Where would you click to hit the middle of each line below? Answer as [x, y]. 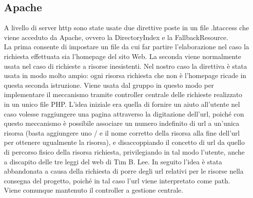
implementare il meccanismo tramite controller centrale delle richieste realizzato [123, 94]
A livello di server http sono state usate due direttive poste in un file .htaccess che [126, 28]
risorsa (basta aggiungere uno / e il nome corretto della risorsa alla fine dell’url [122, 132]
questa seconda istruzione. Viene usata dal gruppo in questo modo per [109, 85]
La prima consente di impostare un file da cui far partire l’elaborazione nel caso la [127, 47]
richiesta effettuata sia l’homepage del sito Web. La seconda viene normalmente [123, 56]
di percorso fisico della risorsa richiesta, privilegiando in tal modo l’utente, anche [124, 151]
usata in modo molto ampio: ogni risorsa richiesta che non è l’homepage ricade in [125, 75]
